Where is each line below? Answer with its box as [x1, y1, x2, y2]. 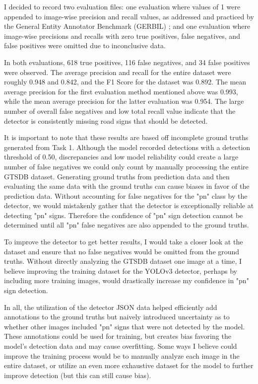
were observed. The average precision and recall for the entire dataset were [4, 67, 231, 77]
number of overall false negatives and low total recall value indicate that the [4, 105, 236, 116]
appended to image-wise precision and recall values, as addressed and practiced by [4, 11, 254, 21]
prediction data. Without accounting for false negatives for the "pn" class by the [4, 190, 248, 201]
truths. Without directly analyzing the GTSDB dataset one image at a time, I [4, 256, 242, 266]
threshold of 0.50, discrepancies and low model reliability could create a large [4, 152, 239, 162]
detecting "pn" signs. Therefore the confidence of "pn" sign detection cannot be [4, 210, 243, 220]
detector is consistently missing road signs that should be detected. [4, 115, 208, 126]
